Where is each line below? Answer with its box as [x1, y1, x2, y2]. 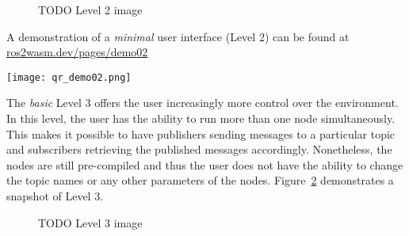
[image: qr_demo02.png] [6, 71, 132, 83]
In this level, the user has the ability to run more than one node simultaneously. [6, 110, 396, 127]
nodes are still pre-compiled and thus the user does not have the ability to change [6, 156, 403, 173]
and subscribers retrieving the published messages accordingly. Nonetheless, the [6, 141, 392, 158]
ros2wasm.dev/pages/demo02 [6, 44, 148, 60]
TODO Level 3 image [38, 214, 143, 230]
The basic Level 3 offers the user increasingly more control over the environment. [6, 94, 399, 111]
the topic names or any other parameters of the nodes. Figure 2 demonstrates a [6, 172, 394, 188]
